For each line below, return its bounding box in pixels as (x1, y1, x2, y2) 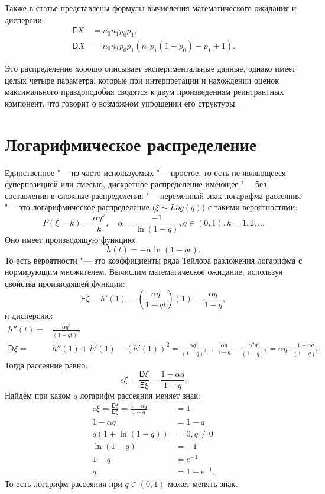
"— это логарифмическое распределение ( (5, 201, 156, 213)
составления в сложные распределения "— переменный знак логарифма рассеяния (5, 189, 301, 201)
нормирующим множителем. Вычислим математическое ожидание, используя (5, 265, 283, 278)
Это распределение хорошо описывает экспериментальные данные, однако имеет (5, 62, 296, 75)
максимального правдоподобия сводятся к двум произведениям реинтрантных (5, 85, 284, 98)
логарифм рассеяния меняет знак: (80, 389, 200, 402)
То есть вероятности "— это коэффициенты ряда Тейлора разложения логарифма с (5, 254, 303, 266)
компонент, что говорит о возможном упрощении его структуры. (5, 97, 238, 109)
